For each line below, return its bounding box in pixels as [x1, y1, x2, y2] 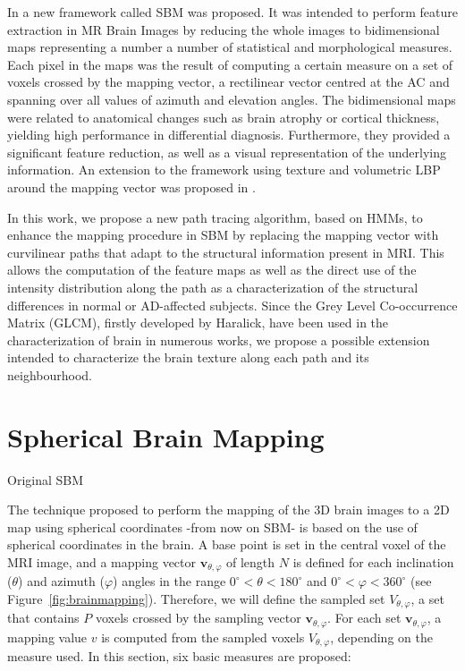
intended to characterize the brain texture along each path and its [7, 348, 369, 367]
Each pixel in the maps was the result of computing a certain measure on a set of [7, 55, 453, 73]
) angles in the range [113, 572, 226, 590]
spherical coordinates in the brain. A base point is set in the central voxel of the [7, 535, 446, 554]
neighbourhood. [7, 365, 92, 384]
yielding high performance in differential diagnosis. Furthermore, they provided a [7, 125, 451, 144]
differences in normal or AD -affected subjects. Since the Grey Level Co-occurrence [7, 295, 458, 314]
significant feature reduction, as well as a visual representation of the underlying [7, 142, 446, 161]
